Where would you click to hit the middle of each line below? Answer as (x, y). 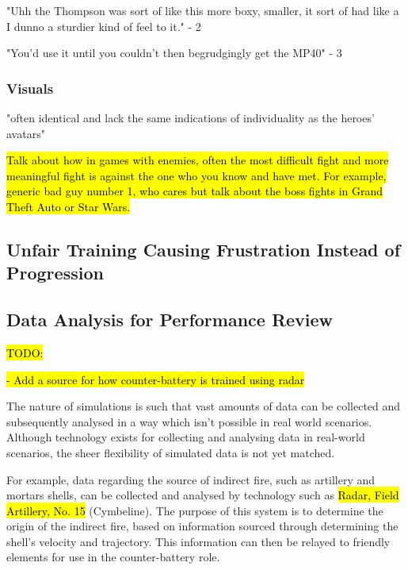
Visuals (30, 88)
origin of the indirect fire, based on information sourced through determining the (202, 526)
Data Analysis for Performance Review (170, 320)
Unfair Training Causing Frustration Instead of (204, 249)
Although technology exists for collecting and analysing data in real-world (186, 437)
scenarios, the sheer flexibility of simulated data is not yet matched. (171, 452)
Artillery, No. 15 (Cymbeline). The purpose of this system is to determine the (195, 510)
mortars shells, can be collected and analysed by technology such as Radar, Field (203, 495)
